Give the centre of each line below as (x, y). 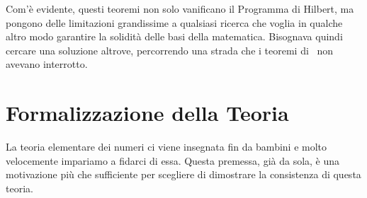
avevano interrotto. (47, 64)
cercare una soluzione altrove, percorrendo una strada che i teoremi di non (170, 50)
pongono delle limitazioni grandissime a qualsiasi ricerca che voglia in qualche (174, 22)
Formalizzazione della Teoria (147, 113)
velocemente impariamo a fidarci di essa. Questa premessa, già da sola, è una (173, 160)
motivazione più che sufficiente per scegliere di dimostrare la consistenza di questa (183, 174)
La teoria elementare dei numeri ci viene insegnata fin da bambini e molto (166, 147)
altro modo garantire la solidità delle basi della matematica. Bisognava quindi (174, 36)
